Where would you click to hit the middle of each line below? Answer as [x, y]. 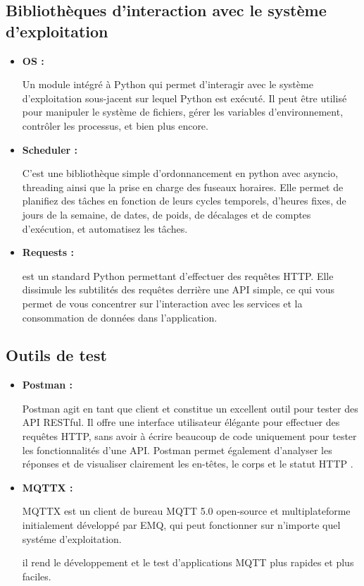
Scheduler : [50, 149]
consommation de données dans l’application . [120, 317]
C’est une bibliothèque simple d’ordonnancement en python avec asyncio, [180, 173]
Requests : [48, 252]
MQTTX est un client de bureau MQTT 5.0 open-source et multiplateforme [186, 511]
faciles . [37, 576]
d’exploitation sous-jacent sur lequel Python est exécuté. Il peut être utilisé [184, 98]
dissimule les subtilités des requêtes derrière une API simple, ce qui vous [178, 289]
